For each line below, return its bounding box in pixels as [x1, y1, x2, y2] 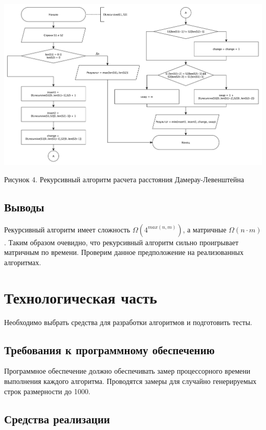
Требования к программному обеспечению [4, 341, 215, 357]
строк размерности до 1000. [4, 385, 91, 396]
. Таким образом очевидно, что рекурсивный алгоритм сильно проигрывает [4, 236, 238, 247]
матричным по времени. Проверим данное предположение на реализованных [4, 247, 243, 257]
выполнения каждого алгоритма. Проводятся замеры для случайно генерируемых [4, 376, 257, 386]
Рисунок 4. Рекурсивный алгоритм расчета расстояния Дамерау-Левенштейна [4, 174, 245, 184]
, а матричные [183, 224, 227, 234]
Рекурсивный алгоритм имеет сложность [4, 224, 130, 234]
